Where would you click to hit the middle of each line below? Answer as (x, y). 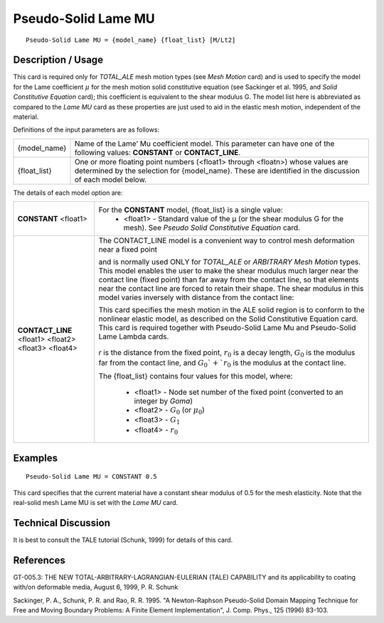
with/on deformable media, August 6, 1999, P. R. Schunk (96, 587)
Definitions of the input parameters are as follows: (86, 130)
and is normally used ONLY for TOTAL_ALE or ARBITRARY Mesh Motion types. (230, 262)
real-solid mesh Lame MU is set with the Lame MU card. (96, 502)
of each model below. (111, 179)
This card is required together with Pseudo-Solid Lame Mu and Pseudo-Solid (227, 328)
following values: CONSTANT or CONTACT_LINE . (158, 152)
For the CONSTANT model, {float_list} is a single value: (191, 210)
